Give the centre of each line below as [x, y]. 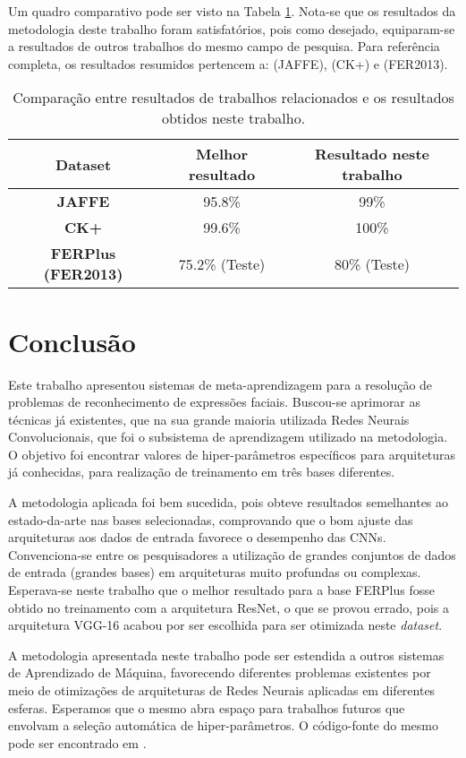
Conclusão [72, 341]
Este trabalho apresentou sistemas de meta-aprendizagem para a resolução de [220, 384]
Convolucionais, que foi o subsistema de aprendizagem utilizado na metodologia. [228, 437]
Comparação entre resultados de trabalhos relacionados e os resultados [233, 98]
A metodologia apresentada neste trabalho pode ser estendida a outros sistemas [226, 655]
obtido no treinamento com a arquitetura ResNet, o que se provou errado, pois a [229, 607]
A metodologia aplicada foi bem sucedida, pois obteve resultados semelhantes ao [229, 502]
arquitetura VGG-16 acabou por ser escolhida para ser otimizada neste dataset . [225, 625]
